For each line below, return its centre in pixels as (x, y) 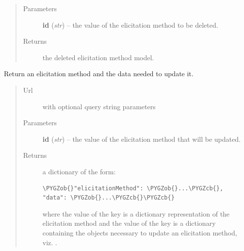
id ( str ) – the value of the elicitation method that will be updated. (141, 139)
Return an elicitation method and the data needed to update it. (99, 74)
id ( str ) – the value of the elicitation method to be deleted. (130, 25)
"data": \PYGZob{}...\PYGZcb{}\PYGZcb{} (108, 198)
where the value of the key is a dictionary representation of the (136, 213)
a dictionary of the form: (79, 171)
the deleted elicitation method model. (98, 57)
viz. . (50, 242)
